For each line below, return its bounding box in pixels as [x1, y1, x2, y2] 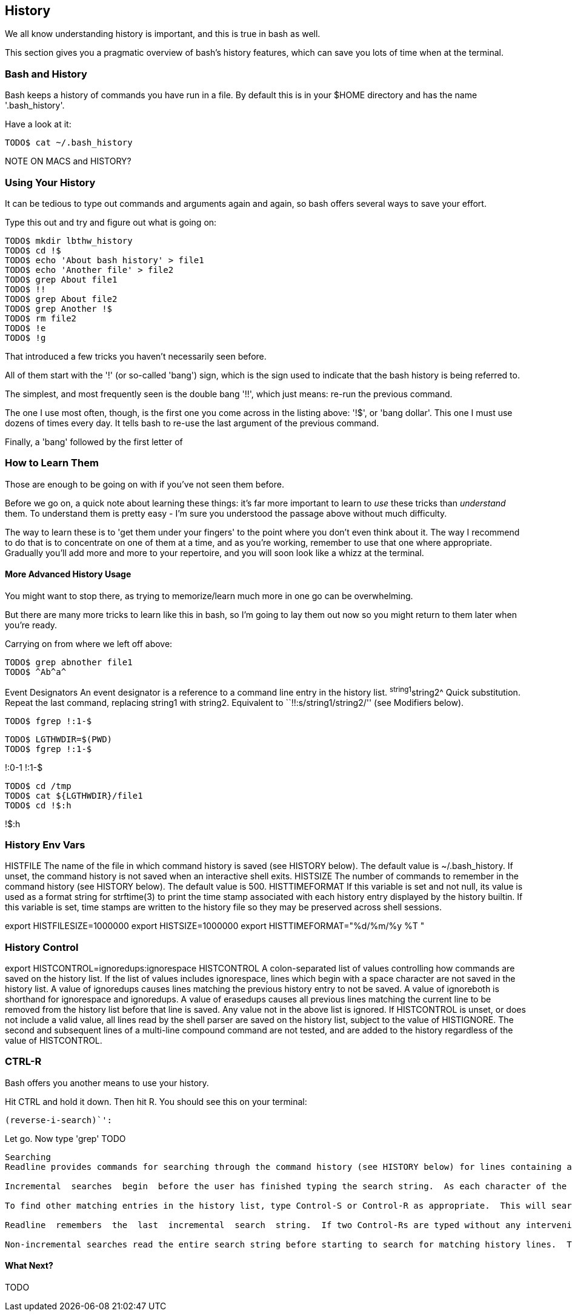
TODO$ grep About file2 [5, 294, 118, 304]
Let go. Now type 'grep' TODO [5, 1133, 126, 1144]
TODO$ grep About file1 [5, 274, 118, 284]
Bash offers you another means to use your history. [5, 1077, 209, 1088]
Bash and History [5, 67, 87, 80]
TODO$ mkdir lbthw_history [5, 235, 133, 246]
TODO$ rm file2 [5, 313, 77, 323]
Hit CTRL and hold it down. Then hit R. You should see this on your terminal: [5, 1096, 307, 1107]
